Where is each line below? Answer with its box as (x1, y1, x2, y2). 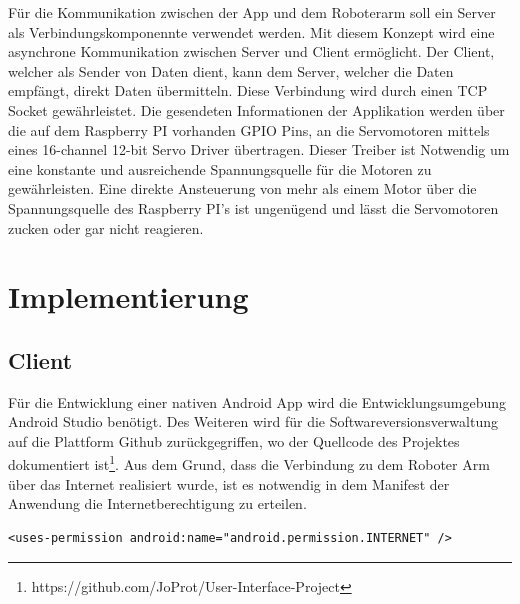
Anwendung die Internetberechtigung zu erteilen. (8, 493, 307, 514)
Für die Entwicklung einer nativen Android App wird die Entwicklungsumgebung (8, 391, 506, 412)
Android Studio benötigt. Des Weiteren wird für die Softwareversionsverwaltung (8, 411, 498, 432)
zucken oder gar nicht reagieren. (8, 217, 204, 238)
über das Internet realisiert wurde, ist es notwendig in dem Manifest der (8, 473, 450, 494)
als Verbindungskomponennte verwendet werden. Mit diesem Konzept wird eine (8, 21, 495, 42)
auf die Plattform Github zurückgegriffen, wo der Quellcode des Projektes (8, 430, 460, 451)
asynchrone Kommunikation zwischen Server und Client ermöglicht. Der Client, (8, 41, 495, 62)
